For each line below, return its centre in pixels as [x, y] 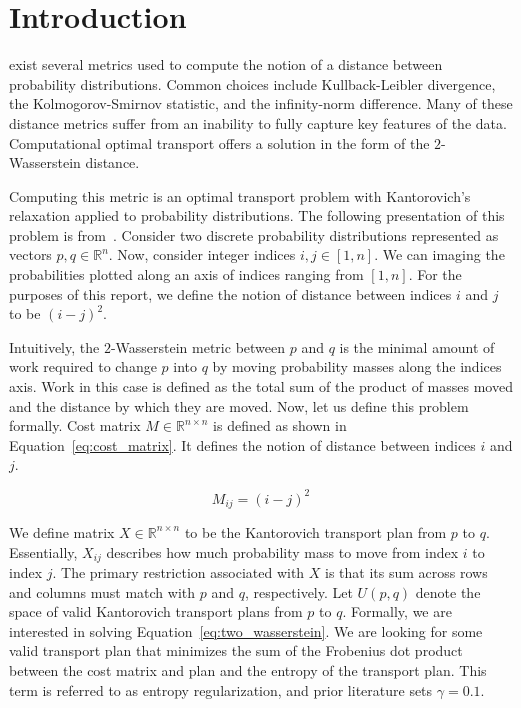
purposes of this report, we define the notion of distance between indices [230, 293]
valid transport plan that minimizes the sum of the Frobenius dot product [236, 650]
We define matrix [62, 531]
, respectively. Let [298, 591]
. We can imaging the [439, 254]
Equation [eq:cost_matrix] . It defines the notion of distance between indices [242, 444]
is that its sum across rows [406, 572]
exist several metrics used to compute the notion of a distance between [226, 64]
